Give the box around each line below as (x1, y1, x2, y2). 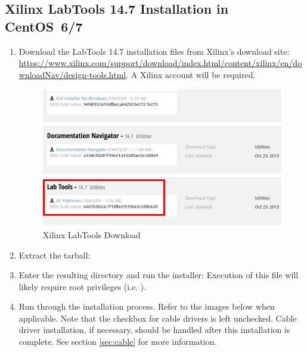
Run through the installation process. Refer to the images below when (18, 300, 275, 313)
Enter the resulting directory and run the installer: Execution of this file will (18, 269, 299, 281)
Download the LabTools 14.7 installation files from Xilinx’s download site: (18, 45, 290, 57)
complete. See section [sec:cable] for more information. (18, 335, 217, 348)
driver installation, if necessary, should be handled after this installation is (18, 323, 290, 336)
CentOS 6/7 (5, 17, 83, 35)
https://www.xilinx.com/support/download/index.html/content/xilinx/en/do (18, 57, 302, 69)
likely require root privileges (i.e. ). (18, 280, 147, 292)
